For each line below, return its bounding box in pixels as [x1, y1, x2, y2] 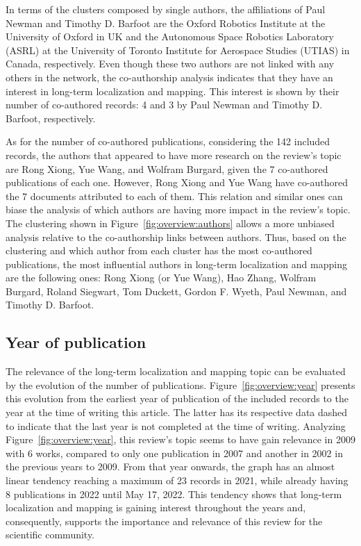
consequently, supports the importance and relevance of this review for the [6, 513, 323, 528]
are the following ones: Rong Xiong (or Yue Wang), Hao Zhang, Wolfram [6, 270, 317, 285]
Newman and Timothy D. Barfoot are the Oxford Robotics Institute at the [6, 15, 326, 30]
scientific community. [6, 527, 95, 542]
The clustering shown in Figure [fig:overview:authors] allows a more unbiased [6, 215, 335, 230]
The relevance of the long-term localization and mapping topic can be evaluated [6, 364, 346, 379]
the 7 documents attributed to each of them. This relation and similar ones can [6, 188, 343, 203]
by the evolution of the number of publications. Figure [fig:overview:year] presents [6, 377, 355, 392]
